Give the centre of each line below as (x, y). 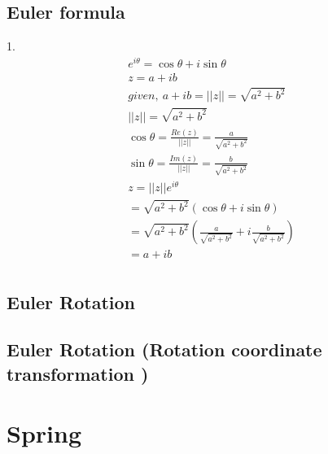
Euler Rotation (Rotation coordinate (164, 349)
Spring (44, 433)
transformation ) (78, 373)
